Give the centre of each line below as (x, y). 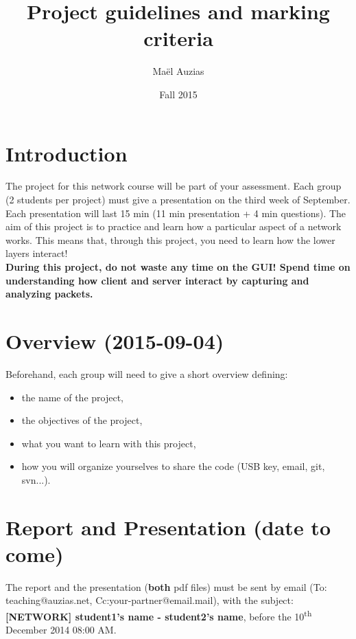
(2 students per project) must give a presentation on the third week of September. (178, 200)
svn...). (36, 479)
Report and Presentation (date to (168, 527)
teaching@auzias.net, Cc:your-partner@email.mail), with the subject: (150, 600)
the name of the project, (73, 397)
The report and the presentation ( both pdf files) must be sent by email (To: (166, 586)
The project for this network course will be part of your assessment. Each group (174, 186)
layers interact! (37, 253)
